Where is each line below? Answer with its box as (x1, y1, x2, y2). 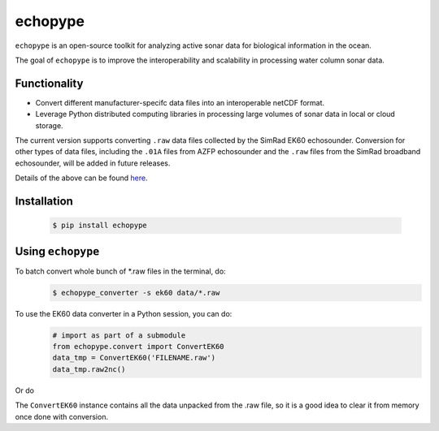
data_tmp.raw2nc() (52, 364, 126, 373)
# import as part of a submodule (52, 330, 186, 340)
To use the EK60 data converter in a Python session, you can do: (15, 308, 233, 318)
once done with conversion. (15, 412, 109, 421)
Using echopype (15, 244, 100, 258)
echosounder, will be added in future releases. (15, 158, 171, 168)
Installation (15, 195, 73, 208)
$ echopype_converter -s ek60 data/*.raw (52, 288, 220, 297)
